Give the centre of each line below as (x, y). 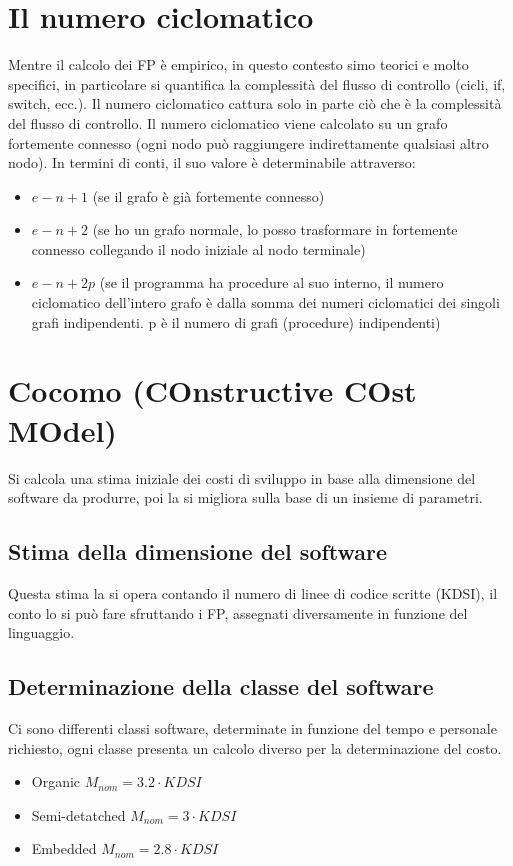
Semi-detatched (78, 814)
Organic (56, 781)
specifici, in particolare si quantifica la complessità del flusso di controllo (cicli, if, (257, 83)
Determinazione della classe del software (221, 686)
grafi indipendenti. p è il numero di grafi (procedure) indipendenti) (236, 321)
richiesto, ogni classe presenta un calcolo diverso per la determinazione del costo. (255, 747)
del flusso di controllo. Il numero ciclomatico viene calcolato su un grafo (228, 122)
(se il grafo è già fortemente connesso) (208, 195)
